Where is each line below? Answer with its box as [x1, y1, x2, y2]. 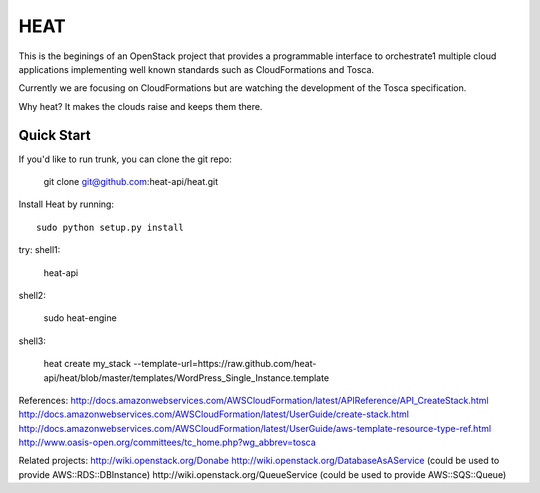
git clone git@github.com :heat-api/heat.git [43, 176, 219, 188]
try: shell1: [18, 244, 61, 256]
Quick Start [18, 126, 91, 144]
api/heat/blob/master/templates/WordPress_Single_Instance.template [43, 371, 330, 384]
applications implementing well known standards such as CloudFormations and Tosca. [18, 63, 375, 75]
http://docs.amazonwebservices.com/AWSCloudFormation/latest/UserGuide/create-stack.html [18, 408, 410, 420]
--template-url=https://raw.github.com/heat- [133, 358, 317, 370]
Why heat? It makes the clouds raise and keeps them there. [18, 100, 263, 112]
